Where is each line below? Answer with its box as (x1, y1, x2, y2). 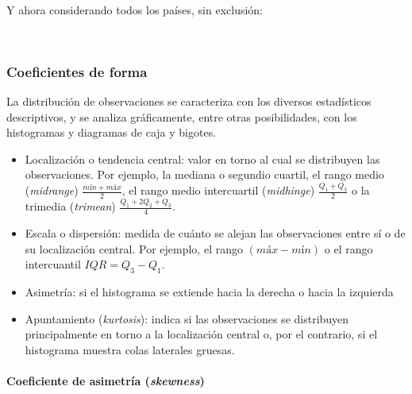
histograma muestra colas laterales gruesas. (25, 341, 235, 357)
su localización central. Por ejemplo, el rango (25, 240, 243, 257)
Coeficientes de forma (6, 61, 148, 81)
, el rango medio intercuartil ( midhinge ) (121, 182, 315, 199)
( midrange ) (25, 182, 79, 199)
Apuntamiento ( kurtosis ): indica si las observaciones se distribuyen (25, 310, 349, 326)
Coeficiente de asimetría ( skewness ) (6, 373, 205, 389)
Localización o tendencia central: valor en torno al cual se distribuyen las (25, 150, 380, 167)
